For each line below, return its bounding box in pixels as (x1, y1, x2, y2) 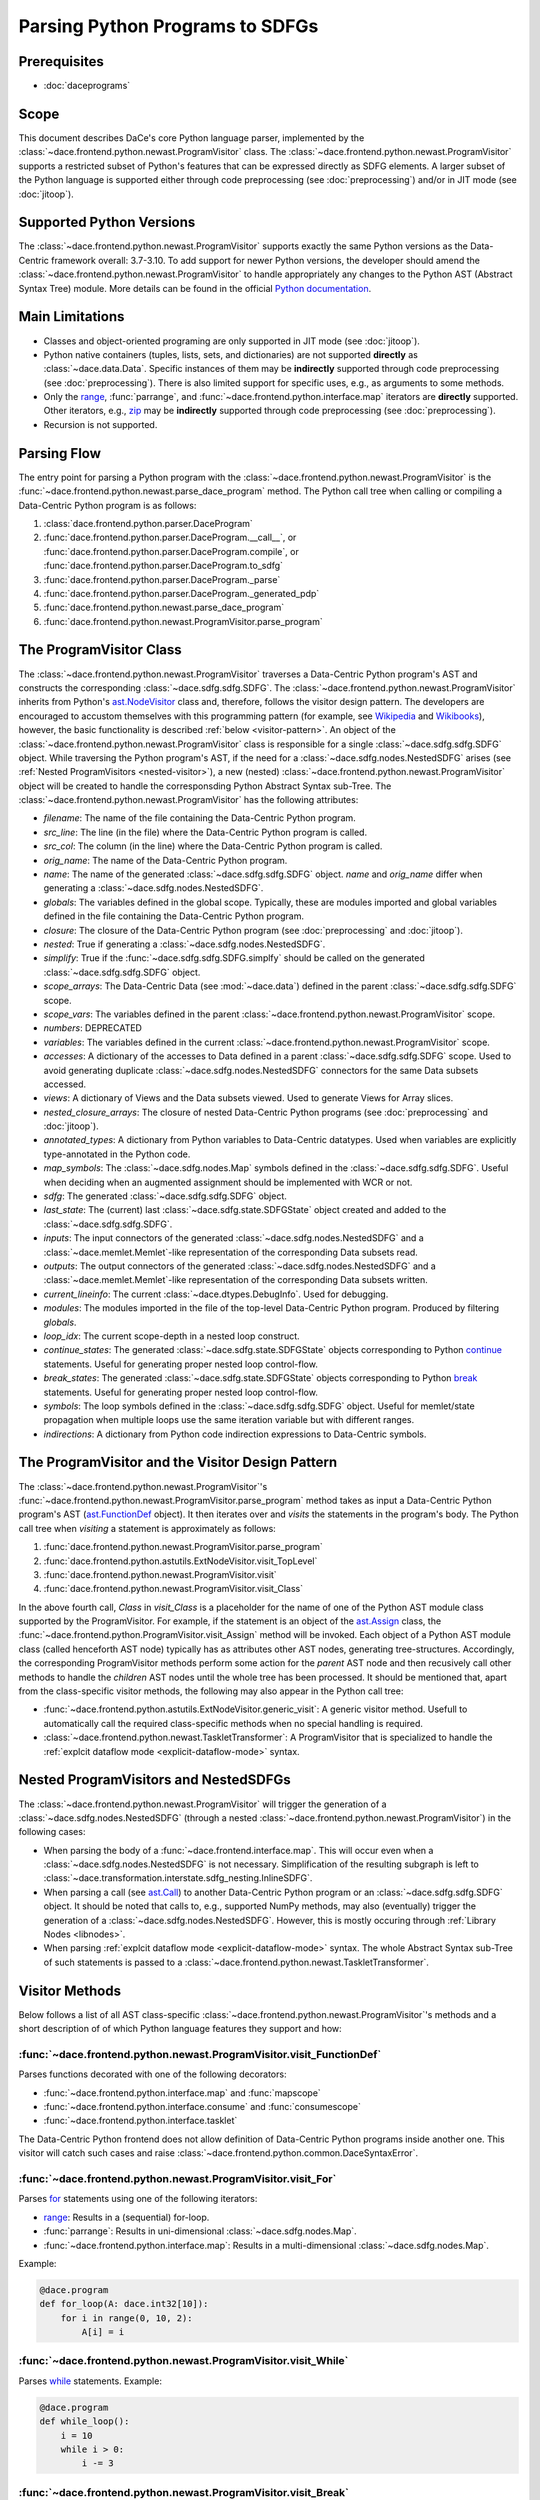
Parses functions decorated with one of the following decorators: (18, 2068, 287, 2080)
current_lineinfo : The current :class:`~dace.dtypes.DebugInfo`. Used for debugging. (43, 1288, 389, 1300)
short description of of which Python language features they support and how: (18, 2023, 342, 2035)
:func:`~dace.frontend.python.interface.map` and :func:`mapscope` (43, 2086, 322, 2099)
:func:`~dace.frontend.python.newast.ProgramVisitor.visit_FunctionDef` (18, 2047, 382, 2061)
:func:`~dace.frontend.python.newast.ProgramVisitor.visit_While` (18, 2354, 349, 2368)
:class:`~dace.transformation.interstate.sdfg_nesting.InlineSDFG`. (43, 1872, 313, 1884)
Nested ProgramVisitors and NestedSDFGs (18, 1771, 292, 1789)
